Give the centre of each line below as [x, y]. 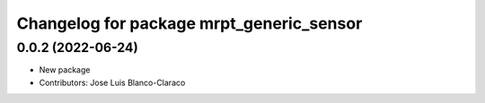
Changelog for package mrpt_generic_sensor [190, 23]
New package [65, 70]
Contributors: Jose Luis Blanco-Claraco [112, 82]
